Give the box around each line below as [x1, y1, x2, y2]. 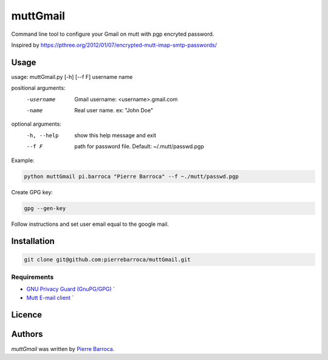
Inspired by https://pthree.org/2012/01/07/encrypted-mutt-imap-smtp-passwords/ [11, 41, 217, 49]
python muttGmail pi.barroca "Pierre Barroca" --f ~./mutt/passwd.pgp [24, 173, 239, 180]
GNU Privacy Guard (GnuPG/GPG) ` [26, 285, 115, 293]
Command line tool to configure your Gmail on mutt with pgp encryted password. [11, 30, 214, 38]
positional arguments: [11, 84, 66, 92]
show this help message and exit [74, 131, 156, 139]
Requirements [11, 273, 54, 281]
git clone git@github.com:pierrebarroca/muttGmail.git [24, 256, 191, 263]
